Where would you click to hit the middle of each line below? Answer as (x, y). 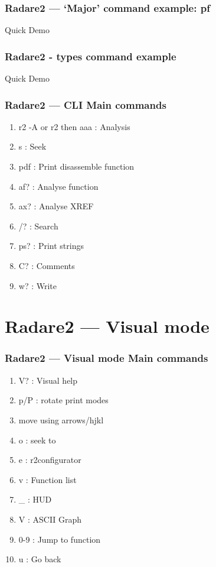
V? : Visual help (48, 380)
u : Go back (40, 559)
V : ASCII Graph (50, 519)
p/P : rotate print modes (63, 400)
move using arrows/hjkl (61, 419)
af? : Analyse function (58, 186)
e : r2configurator (50, 460)
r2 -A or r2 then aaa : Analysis (74, 126)
